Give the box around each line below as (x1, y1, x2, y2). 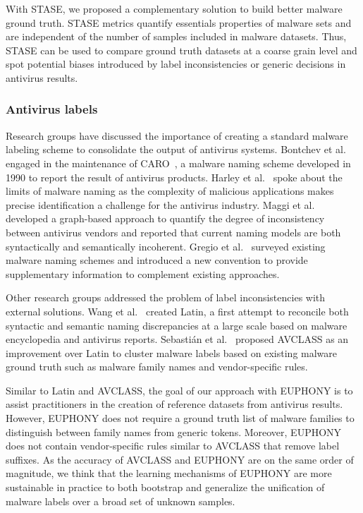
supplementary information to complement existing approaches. (6, 266, 280, 281)
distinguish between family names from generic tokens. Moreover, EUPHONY (6, 424, 342, 439)
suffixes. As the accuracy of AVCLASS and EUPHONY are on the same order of (6, 452, 354, 466)
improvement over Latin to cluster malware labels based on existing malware (6, 345, 338, 360)
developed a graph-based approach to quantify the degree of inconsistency (6, 211, 325, 226)
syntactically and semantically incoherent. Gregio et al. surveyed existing (6, 239, 326, 253)
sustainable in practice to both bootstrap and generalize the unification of (6, 480, 325, 495)
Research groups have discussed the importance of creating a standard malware (6, 128, 348, 143)
